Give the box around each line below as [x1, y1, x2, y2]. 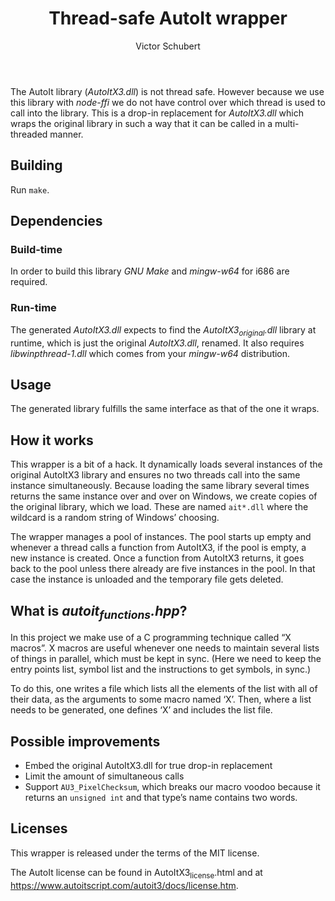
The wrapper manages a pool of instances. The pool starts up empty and [10, 531, 312, 543]
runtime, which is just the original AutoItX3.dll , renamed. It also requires [10, 337, 305, 349]
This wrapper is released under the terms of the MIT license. [10, 847, 260, 859]
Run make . [10, 183, 50, 196]
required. [10, 276, 48, 288]
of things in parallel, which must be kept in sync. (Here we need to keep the [10, 653, 322, 665]
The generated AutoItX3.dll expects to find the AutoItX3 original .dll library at [10, 323, 317, 338]
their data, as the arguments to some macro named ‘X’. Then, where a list [10, 693, 312, 706]
